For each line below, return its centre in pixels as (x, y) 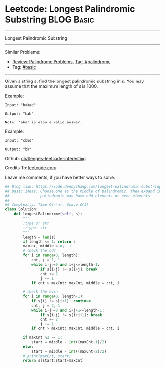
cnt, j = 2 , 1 (46, 306)
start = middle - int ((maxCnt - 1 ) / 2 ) (69, 342)
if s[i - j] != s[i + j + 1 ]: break (71, 315)
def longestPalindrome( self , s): (48, 214)
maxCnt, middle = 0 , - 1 (47, 246)
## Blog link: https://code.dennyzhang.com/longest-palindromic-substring (83, 186)
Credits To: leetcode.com (31, 168)
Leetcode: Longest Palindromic (70, 9)
